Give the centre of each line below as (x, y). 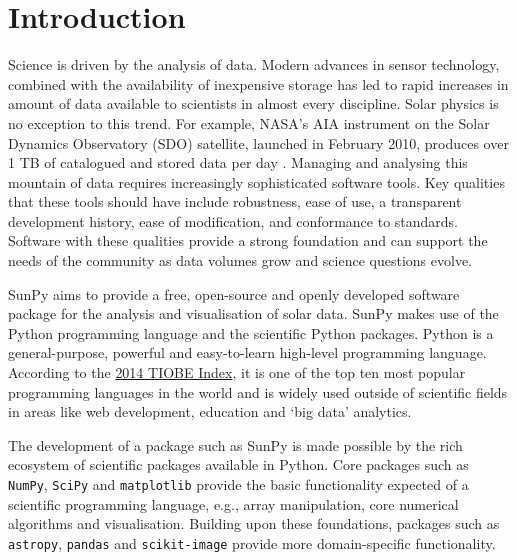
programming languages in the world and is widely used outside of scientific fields (258, 391)
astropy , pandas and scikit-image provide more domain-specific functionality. (252, 542)
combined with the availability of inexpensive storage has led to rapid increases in (258, 83)
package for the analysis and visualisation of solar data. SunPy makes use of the (253, 313)
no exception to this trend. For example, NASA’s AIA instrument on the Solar (249, 122)
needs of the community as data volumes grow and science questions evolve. (240, 260)
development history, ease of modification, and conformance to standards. (233, 220)
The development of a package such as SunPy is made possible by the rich (235, 444)
